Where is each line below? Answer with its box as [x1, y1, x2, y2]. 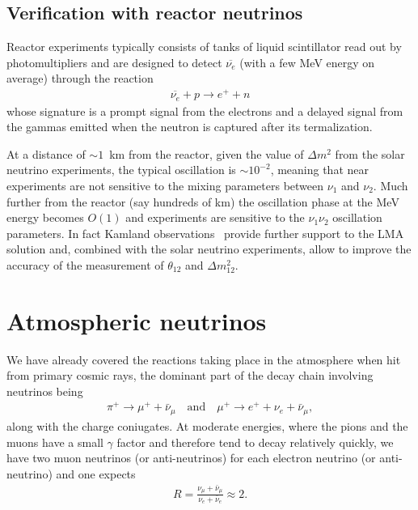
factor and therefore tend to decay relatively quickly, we [116, 433, 394, 450]
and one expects [56, 465, 136, 482]
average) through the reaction [6, 70, 154, 87]
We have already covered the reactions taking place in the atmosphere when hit [6, 351, 401, 368]
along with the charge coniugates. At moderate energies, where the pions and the [6, 417, 408, 434]
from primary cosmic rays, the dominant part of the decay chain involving [6, 367, 374, 384]
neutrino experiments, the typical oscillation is [6, 161, 236, 178]
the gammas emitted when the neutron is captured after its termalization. [6, 118, 373, 135]
